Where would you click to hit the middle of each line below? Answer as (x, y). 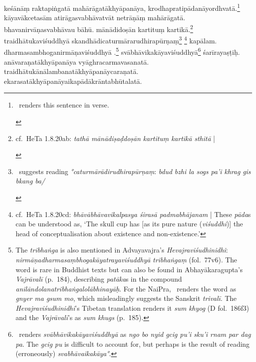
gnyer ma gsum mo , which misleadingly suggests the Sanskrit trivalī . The (126, 298)
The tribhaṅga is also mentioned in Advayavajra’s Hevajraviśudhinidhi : (122, 250)
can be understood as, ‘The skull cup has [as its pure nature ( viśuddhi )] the (129, 224)
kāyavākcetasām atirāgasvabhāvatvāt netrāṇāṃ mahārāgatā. (95, 18)
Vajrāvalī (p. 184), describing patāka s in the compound (99, 279)
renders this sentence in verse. (64, 105)
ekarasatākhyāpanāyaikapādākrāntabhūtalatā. (73, 81)
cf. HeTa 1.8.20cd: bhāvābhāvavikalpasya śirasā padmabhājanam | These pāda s (133, 214)
